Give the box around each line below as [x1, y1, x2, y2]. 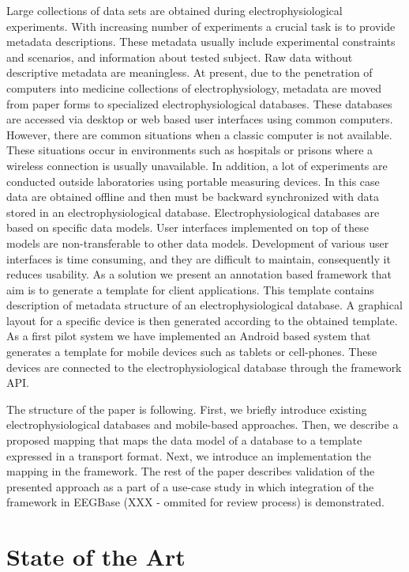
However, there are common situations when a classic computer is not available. [6, 126, 392, 142]
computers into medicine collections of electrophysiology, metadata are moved [6, 79, 382, 96]
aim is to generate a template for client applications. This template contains [6, 281, 374, 297]
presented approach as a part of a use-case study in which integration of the [6, 478, 374, 494]
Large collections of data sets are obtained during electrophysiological [6, 2, 343, 18]
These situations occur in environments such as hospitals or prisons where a [6, 142, 373, 158]
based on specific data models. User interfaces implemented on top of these [6, 219, 369, 236]
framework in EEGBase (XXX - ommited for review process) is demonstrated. [6, 494, 385, 510]
